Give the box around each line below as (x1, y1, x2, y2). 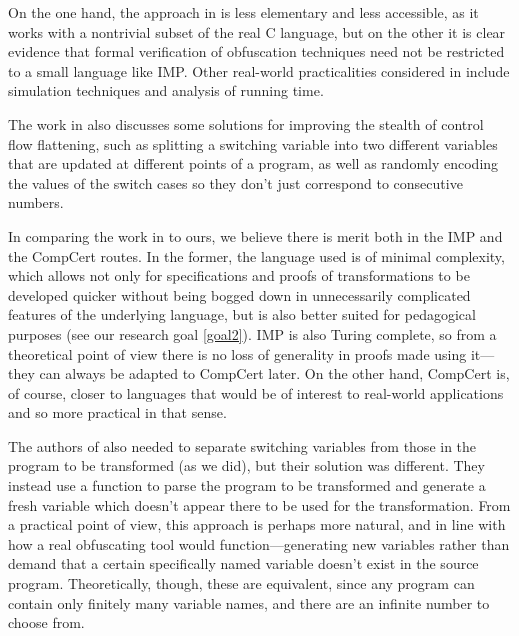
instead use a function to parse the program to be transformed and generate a (8, 475, 486, 496)
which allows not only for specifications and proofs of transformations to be (8, 265, 470, 286)
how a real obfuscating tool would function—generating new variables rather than (8, 533, 510, 554)
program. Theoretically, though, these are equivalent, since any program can (8, 573, 475, 594)
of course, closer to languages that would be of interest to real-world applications (8, 382, 504, 403)
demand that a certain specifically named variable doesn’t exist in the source (8, 553, 479, 574)
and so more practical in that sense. (8, 402, 227, 423)
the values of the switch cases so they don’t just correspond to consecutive (8, 172, 463, 193)
